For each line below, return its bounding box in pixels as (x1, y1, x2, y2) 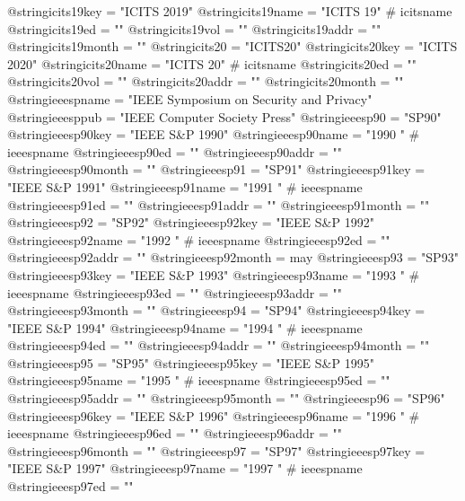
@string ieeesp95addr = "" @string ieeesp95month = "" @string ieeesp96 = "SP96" (7, 389, 445, 408)
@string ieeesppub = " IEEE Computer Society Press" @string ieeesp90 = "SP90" (7, 107, 442, 126)
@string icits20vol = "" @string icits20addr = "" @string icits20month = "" (7, 72, 404, 91)
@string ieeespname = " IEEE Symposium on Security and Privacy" (7, 89, 373, 108)
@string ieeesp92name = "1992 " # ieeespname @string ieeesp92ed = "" (7, 230, 390, 249)
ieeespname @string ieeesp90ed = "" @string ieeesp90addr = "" (7, 142, 343, 161)
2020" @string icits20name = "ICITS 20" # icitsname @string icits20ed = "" (7, 54, 417, 73)
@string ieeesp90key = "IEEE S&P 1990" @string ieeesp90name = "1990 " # (7, 125, 420, 144)
